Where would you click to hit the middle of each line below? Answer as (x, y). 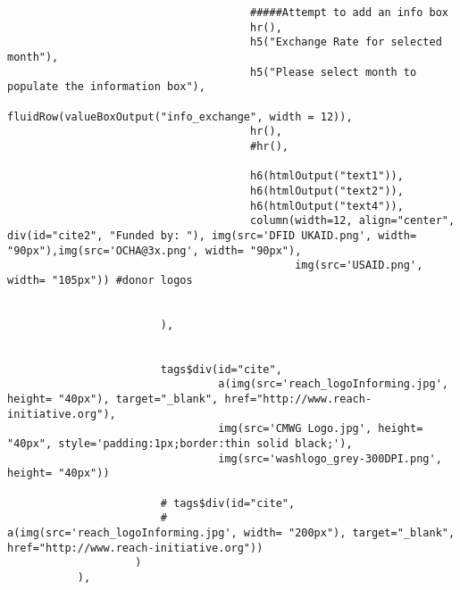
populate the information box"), (106, 87)
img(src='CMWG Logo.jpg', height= (321, 429)
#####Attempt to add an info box (349, 12)
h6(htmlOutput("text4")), (327, 206)
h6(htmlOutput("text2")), (327, 191)
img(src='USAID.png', (359, 266)
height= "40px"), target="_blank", (113, 399)
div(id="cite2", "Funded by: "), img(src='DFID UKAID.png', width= (212, 235)
